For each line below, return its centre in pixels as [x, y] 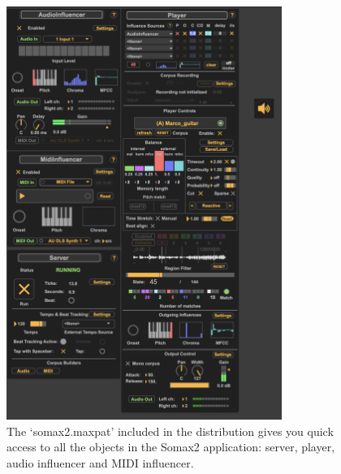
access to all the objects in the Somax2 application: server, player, [171, 447]
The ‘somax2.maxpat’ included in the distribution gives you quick [170, 431]
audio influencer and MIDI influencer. [100, 463]
